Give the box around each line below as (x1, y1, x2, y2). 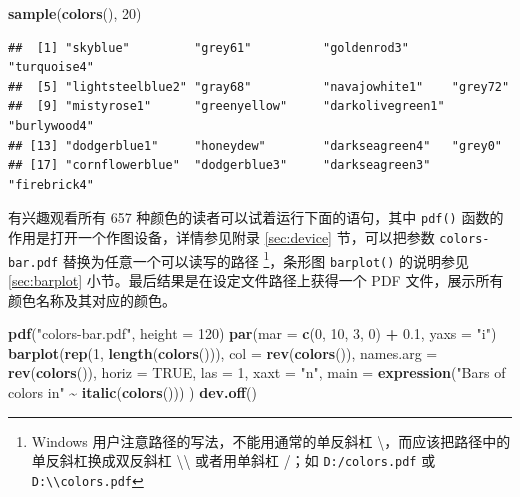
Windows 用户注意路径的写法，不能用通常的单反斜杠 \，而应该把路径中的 (31, 430, 511, 451)
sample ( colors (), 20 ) (8, 3, 142, 23)
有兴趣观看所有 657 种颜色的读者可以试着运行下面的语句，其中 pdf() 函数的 (8, 207, 504, 228)
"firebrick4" (8, 177, 94, 192)
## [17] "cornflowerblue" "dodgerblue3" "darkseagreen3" (8, 158, 431, 173)
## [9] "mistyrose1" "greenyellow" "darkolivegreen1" (8, 99, 445, 114)
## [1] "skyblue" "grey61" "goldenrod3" (8, 40, 409, 55)
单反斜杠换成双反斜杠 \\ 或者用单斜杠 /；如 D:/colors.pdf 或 (31, 450, 436, 471)
